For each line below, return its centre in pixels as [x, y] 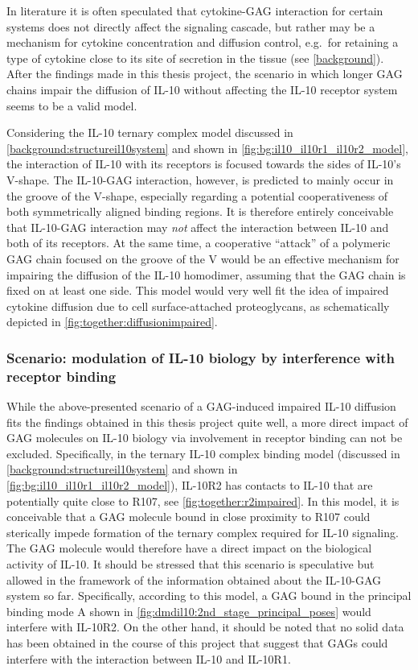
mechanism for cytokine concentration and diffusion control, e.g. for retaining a [203, 42]
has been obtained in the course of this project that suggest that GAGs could [197, 642]
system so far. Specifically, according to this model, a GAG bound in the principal [209, 596]
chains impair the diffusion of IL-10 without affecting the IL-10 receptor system [202, 89]
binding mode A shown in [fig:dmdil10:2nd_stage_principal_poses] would [189, 611]
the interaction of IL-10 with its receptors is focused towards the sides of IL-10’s [204, 164]
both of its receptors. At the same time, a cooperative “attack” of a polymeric [199, 243]
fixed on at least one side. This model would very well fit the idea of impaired [198, 290]
